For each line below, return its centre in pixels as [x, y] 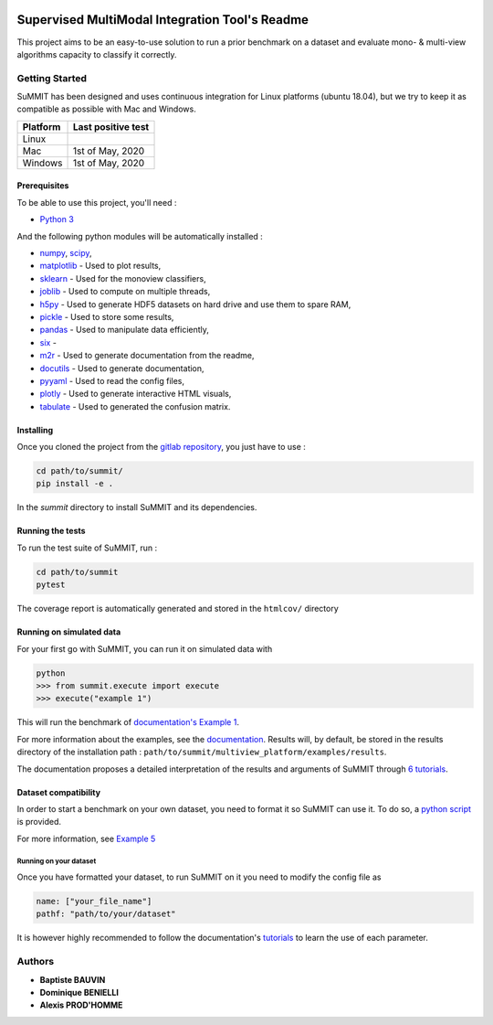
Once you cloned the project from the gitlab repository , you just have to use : [161, 447]
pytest [51, 585]
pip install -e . [75, 484]
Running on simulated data [69, 632]
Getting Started [52, 78]
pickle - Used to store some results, [107, 316]
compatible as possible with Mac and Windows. [106, 109]
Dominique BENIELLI [79, 992]
